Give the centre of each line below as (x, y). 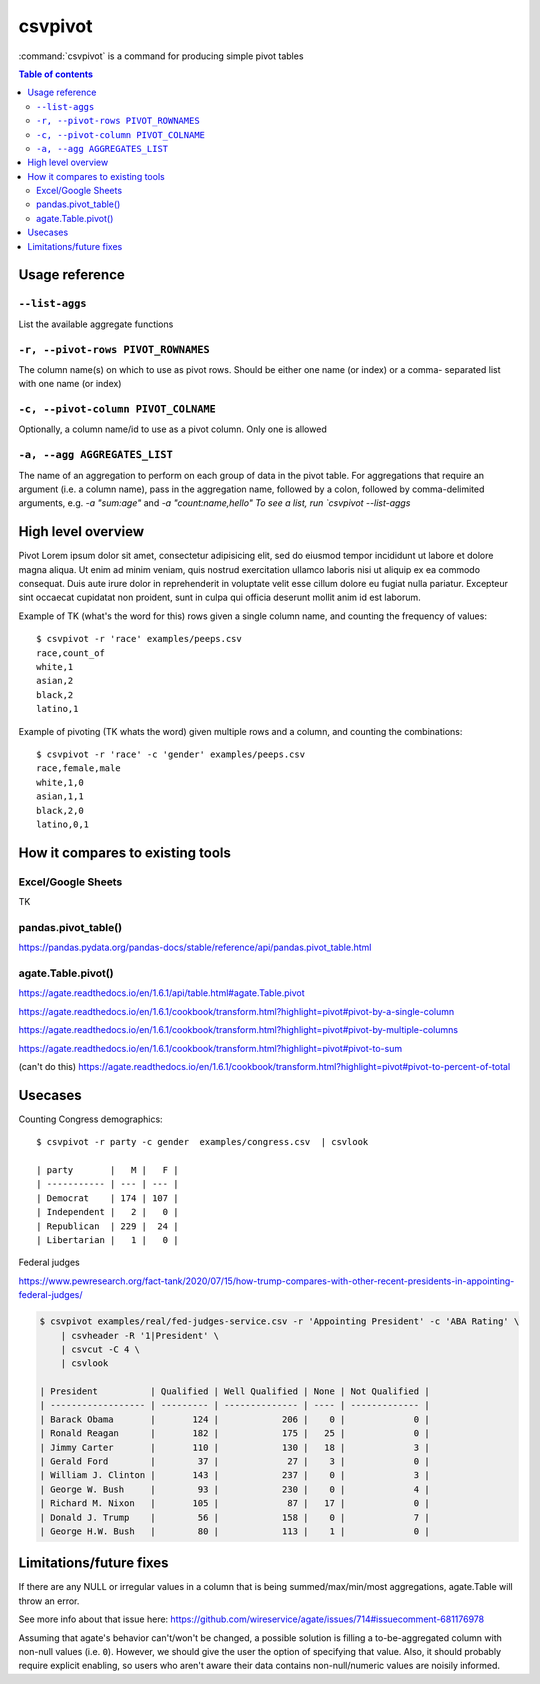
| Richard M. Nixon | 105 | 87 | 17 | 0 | (234, 1503)
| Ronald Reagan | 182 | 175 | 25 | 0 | (234, 1433)
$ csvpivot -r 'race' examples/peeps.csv (139, 639)
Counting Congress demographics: (91, 1119)
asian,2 (55, 681)
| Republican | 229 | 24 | (107, 1226)
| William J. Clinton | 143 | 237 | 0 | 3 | (234, 1475)
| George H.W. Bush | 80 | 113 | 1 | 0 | (234, 1531)
